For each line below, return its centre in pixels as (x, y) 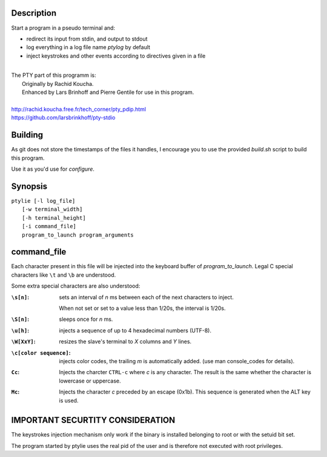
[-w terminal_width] (52, 209)
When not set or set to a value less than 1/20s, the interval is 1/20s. (142, 308)
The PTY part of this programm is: (54, 75)
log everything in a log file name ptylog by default (88, 47)
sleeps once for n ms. (86, 319)
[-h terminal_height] (54, 218)
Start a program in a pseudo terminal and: (63, 28)
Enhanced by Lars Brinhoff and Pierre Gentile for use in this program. (108, 92)
